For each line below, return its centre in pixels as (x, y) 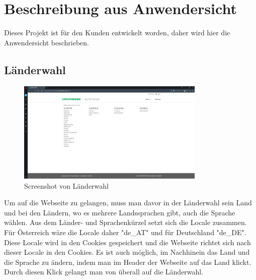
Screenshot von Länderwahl (66, 185)
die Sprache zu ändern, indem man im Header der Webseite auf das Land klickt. (128, 262)
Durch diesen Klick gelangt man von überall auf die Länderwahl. (104, 272)
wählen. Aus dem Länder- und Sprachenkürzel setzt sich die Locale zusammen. (125, 222)
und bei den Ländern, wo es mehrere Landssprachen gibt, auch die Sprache (120, 212)
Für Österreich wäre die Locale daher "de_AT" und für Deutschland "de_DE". (125, 232)
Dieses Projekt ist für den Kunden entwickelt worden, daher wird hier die (117, 33)
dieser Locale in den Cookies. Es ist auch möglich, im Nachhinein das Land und (127, 252)
